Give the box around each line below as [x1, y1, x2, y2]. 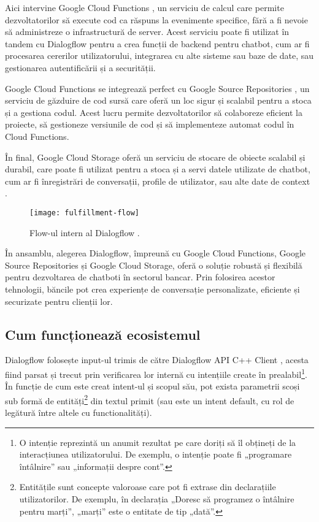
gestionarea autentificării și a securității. [5, 61, 156, 74]
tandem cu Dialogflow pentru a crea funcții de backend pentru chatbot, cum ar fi [5, 37, 310, 50]
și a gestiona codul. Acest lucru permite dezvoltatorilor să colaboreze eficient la [5, 106, 303, 118]
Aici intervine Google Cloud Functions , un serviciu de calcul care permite [5, 1, 284, 13]
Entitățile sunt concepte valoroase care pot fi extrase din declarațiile [19, 480, 276, 493]
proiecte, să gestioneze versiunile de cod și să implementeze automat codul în [5, 118, 294, 131]
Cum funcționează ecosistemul [5, 324, 201, 344]
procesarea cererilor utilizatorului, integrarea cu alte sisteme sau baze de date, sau [5, 49, 314, 62]
